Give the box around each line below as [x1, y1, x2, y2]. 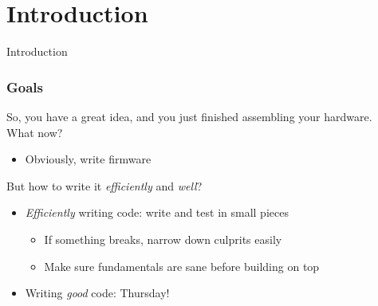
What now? [6, 124, 63, 140]
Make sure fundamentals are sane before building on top [44, 257, 320, 274]
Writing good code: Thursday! [25, 284, 170, 301]
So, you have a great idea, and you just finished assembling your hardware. [6, 108, 372, 124]
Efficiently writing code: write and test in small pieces [25, 204, 289, 221]
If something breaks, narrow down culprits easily [44, 230, 282, 247]
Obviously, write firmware [25, 151, 152, 167]
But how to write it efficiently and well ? [6, 177, 203, 194]
